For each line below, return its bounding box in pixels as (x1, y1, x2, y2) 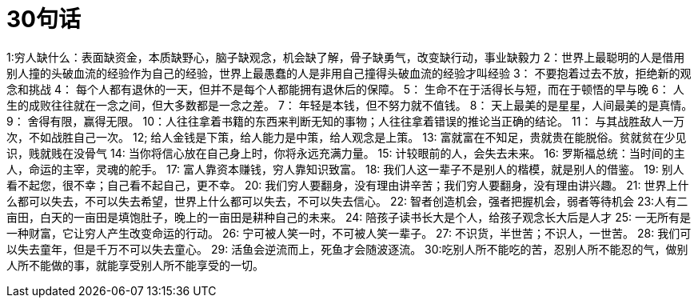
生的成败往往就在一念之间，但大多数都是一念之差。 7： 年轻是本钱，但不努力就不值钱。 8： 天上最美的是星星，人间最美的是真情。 (6, 98, 693, 112)
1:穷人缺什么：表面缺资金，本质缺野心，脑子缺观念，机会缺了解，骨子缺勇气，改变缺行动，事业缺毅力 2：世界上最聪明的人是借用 (6, 50, 685, 64)
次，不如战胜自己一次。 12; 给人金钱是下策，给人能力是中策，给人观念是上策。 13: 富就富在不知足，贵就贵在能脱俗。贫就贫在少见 (6, 130, 687, 144)
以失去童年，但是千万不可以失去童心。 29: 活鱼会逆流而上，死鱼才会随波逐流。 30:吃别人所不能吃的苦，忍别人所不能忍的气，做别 (6, 242, 688, 256)
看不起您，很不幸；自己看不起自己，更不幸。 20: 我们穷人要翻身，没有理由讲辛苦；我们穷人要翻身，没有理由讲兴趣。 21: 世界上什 (6, 178, 689, 192)
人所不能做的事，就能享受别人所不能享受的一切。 (6, 258, 264, 272)
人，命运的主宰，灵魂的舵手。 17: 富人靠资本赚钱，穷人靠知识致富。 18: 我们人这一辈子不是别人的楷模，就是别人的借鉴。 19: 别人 (6, 162, 684, 176)
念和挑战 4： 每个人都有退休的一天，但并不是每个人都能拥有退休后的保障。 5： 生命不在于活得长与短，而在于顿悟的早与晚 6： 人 (6, 82, 684, 96)
